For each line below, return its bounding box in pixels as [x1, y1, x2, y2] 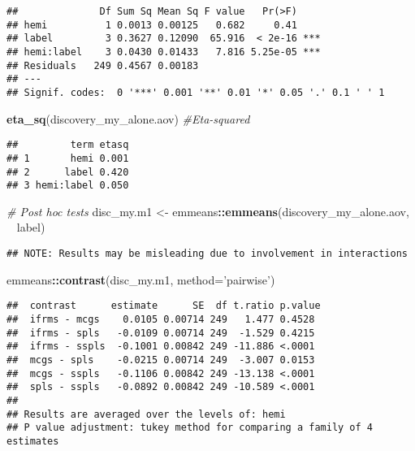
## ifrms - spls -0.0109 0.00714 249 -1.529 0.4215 [6, 327, 315, 339]
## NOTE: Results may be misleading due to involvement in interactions [6, 248, 408, 259]
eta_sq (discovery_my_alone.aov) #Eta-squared [6, 110, 250, 127]
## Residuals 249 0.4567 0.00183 [6, 59, 199, 72]
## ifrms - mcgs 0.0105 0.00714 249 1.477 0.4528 [6, 313, 315, 325]
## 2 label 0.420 [6, 166, 129, 178]
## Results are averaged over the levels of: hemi [6, 408, 286, 420]
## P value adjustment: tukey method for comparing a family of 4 [6, 422, 374, 434]
